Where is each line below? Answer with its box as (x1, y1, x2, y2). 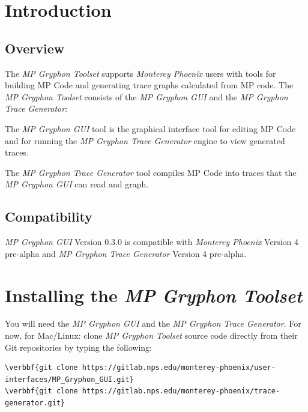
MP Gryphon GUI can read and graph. (5, 178, 149, 190)
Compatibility (5, 207, 92, 226)
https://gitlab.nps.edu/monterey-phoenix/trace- (82, 387, 280, 396)
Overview (5, 38, 65, 57)
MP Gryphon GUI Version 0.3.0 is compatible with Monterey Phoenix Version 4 (5, 235, 298, 248)
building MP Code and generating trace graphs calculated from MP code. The (5, 79, 294, 91)
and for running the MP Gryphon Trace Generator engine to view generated (5, 134, 285, 147)
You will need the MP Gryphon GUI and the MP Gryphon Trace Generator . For (5, 317, 301, 330)
